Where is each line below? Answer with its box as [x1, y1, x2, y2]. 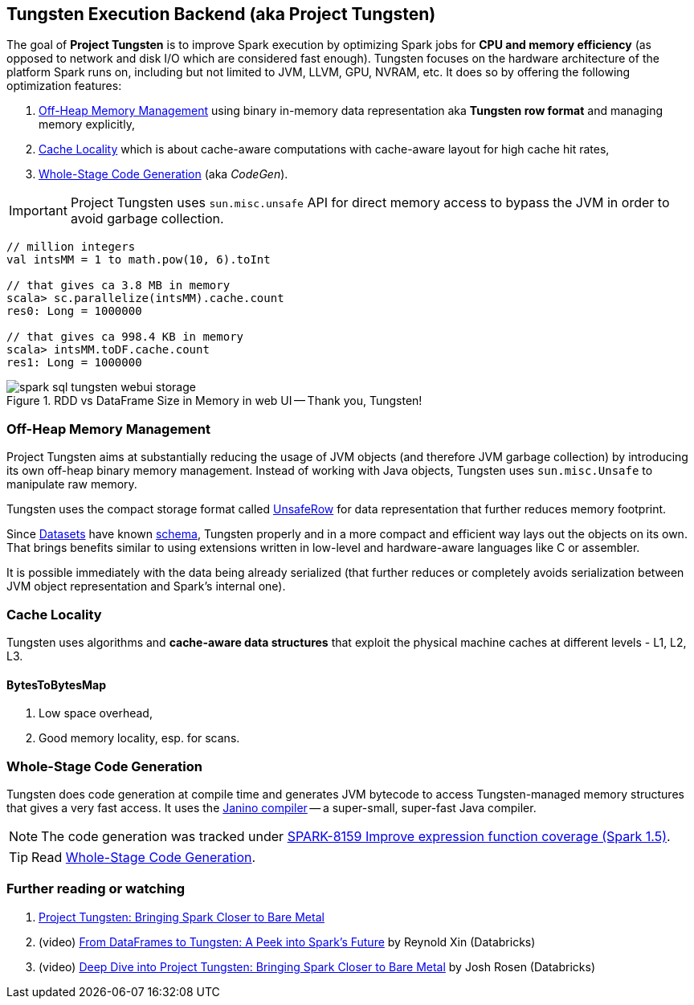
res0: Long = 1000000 [6, 304, 142, 318]
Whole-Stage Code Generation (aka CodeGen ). [39, 167, 288, 182]
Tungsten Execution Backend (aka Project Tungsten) [6, 4, 436, 24]
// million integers [6, 240, 136, 254]
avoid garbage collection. [70, 210, 224, 227]
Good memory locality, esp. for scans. [39, 731, 240, 746]
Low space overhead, [39, 706, 153, 721]
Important [9, 202, 67, 219]
